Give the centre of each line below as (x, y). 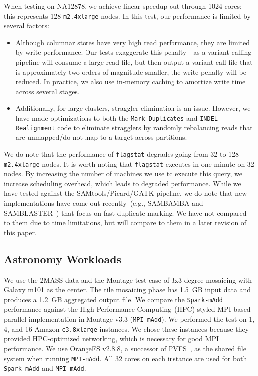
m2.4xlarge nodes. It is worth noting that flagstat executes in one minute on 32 (129, 164)
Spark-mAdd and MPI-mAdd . (45, 368)
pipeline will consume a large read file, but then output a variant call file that (134, 62)
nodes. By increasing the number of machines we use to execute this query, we (123, 174)
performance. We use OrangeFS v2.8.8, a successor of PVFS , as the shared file (125, 348)
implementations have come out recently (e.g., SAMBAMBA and (104, 203)
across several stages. (47, 91)
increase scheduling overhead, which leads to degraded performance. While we (123, 183)
